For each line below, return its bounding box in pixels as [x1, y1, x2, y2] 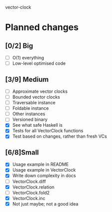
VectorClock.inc [12, 195, 46, 201]
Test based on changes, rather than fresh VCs [12, 133, 107, 139]
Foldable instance [12, 105, 49, 111]
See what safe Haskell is [12, 122, 63, 128]
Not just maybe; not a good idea [12, 201, 79, 207]
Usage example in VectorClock [12, 167, 76, 173]
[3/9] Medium [5, 75, 49, 84]
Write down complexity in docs [12, 173, 76, 179]
